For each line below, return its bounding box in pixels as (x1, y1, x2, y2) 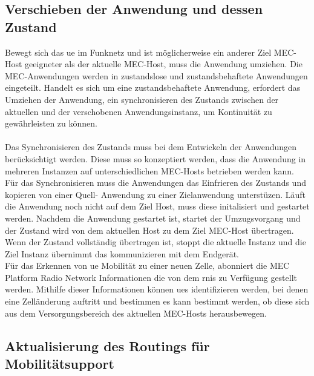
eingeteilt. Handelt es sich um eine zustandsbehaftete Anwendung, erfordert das (5, 81, 301, 94)
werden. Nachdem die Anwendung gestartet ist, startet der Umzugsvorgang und (5, 211, 301, 224)
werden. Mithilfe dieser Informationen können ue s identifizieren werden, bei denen (5, 283, 309, 295)
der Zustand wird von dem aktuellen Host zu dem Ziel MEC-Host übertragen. (5, 223, 294, 236)
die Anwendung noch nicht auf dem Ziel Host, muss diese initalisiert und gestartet (5, 200, 310, 213)
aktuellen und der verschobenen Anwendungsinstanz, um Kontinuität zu (5, 105, 272, 117)
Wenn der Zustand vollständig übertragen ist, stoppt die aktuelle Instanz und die (5, 236, 306, 248)
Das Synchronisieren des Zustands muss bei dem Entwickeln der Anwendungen (5, 140, 297, 153)
